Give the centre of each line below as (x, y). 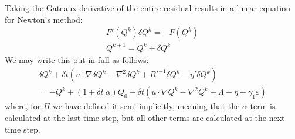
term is (263, 106)
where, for (23, 106)
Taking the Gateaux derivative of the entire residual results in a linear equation (148, 8)
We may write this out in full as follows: (77, 59)
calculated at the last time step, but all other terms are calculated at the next (145, 117)
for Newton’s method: (44, 19)
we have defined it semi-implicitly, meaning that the (146, 106)
